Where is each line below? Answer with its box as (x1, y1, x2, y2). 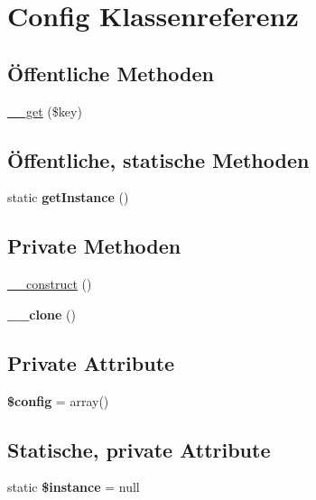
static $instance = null (7, 477, 140, 496)
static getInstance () (7, 188, 129, 207)
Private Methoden (7, 232, 181, 260)
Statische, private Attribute (7, 435, 271, 463)
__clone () (7, 304, 76, 323)
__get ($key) (7, 101, 82, 120)
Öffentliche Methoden (7, 59, 214, 87)
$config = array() (7, 391, 109, 410)
